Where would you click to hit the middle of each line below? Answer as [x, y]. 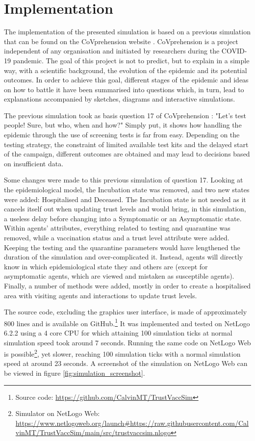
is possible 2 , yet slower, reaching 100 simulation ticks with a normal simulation [122, 353]
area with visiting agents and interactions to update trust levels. [101, 295]
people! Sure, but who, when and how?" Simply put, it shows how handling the [123, 125]
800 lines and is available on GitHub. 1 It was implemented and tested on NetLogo [127, 322]
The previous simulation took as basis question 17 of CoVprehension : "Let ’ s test [125, 115]
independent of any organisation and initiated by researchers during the [112, 51]
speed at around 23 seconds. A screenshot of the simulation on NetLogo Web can [126, 363]
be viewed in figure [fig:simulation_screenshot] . [75, 373]
